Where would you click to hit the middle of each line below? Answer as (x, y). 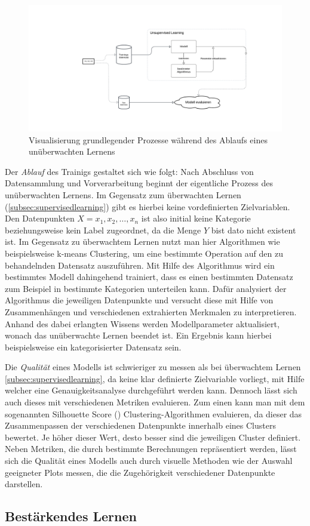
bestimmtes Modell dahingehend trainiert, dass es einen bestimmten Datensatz (149, 277)
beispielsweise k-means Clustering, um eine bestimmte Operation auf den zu (144, 253)
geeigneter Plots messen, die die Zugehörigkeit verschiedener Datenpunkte (140, 472)
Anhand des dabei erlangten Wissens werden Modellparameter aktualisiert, (142, 323)
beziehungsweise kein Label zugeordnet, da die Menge (103, 230)
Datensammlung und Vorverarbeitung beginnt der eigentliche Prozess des (139, 183)
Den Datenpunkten (40, 218)
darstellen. (24, 484)
